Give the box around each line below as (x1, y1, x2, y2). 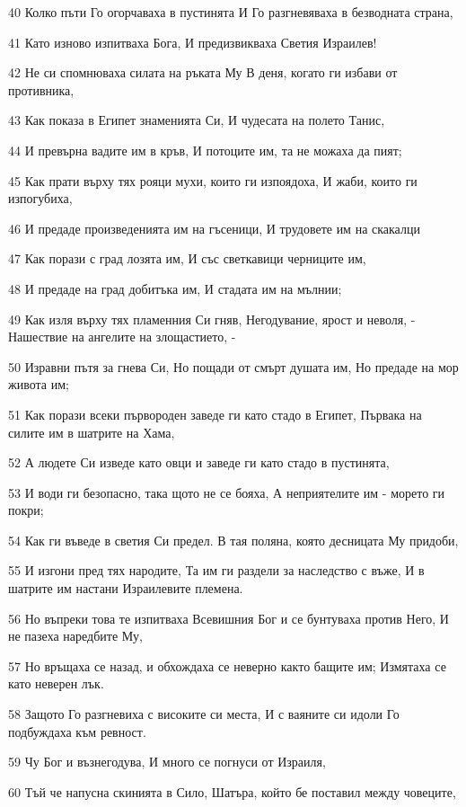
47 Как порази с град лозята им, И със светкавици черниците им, (8, 249, 366, 268)
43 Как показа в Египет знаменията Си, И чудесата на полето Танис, (8, 111, 385, 129)
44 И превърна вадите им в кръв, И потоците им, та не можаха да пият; (8, 140, 402, 159)
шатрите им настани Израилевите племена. (8, 579, 243, 598)
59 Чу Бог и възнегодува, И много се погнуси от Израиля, (8, 752, 326, 771)
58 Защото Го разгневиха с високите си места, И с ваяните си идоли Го (8, 705, 400, 723)
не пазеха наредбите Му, (8, 626, 143, 645)
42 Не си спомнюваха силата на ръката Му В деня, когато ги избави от (8, 63, 398, 82)
